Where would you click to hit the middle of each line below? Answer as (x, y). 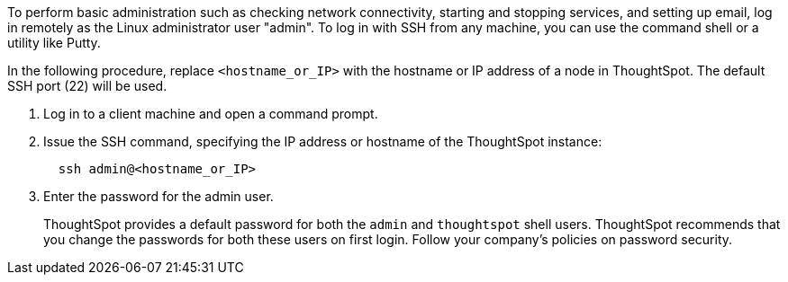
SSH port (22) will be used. (87, 86)
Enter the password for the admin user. (159, 196)
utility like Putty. (54, 43)
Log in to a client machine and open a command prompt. (211, 114)
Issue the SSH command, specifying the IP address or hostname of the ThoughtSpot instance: (323, 141)
